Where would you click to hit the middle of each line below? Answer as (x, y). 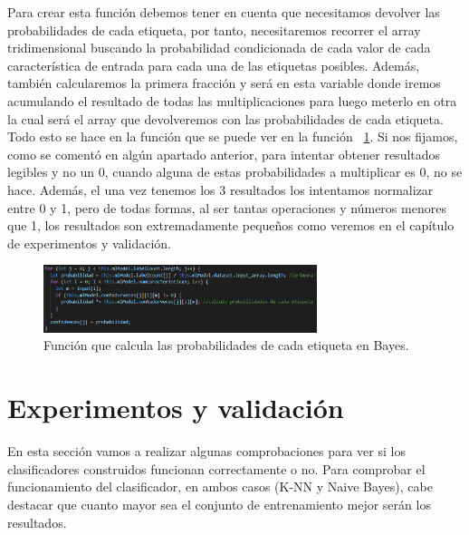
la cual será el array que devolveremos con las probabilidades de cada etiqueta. (225, 118)
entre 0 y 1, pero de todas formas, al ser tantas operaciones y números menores (227, 207)
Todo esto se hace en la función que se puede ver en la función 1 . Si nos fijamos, (233, 136)
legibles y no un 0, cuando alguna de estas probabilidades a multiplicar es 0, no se (235, 172)
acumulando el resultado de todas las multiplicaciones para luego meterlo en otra (232, 100)
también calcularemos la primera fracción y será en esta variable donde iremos (224, 83)
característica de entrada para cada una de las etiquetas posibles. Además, (214, 65)
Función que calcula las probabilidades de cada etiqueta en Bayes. (226, 345)
